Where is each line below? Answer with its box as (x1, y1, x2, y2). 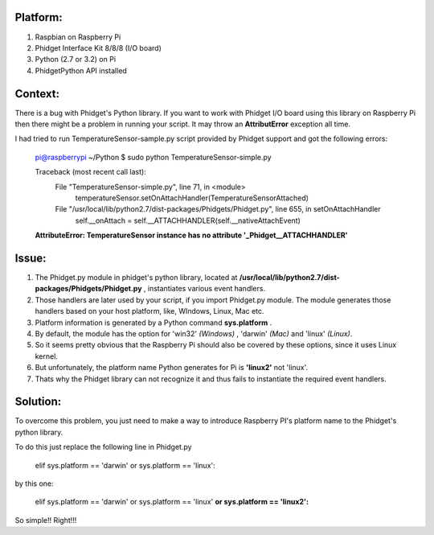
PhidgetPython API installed (35, 65, 128, 76)
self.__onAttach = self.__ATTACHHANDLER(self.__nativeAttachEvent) (75, 216, 301, 225)
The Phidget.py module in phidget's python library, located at (35, 273, 238, 282)
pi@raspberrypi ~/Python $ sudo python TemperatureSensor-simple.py (35, 152, 272, 162)
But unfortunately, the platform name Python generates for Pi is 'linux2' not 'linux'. (35, 363, 309, 372)
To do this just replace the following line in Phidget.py (14, 442, 192, 452)
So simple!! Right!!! (14, 515, 77, 525)
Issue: (14, 251, 47, 265)
